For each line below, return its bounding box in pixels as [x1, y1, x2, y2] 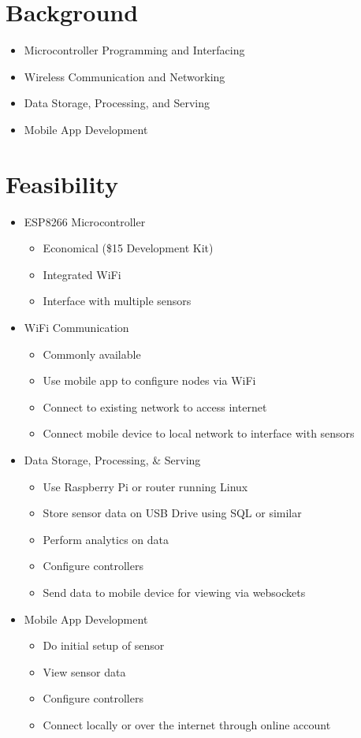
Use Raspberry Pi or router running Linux [43, 478, 248, 494]
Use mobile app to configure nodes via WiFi [43, 372, 256, 389]
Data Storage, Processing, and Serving [24, 95, 210, 111]
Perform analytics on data [43, 531, 169, 547]
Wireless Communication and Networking [24, 68, 225, 84]
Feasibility [6, 167, 118, 199]
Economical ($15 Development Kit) [43, 240, 214, 256]
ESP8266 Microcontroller [24, 213, 146, 229]
